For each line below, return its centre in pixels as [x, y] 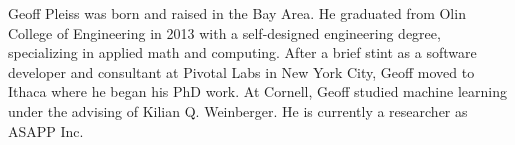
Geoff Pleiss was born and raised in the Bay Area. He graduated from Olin [237, 13]
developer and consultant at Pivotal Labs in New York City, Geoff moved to [241, 71]
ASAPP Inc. [46, 130]
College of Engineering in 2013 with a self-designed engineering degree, [224, 32]
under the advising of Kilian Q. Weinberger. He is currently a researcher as [238, 110]
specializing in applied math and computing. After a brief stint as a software [242, 52]
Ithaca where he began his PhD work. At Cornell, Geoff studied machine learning [257, 91]
